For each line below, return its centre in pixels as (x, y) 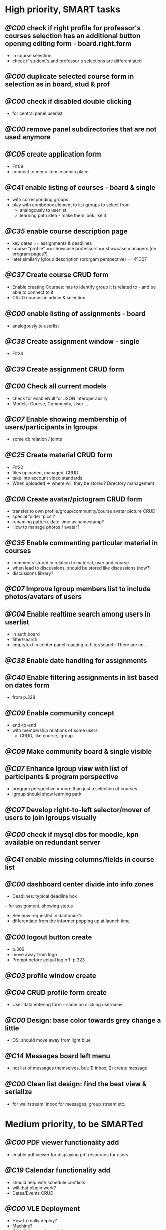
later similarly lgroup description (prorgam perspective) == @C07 (80, 259)
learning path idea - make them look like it (63, 215)
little (12, 1028)
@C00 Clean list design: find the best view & (76, 1084)
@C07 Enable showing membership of (66, 420)
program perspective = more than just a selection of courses (75, 789)
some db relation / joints (37, 439)
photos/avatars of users (44, 597)
